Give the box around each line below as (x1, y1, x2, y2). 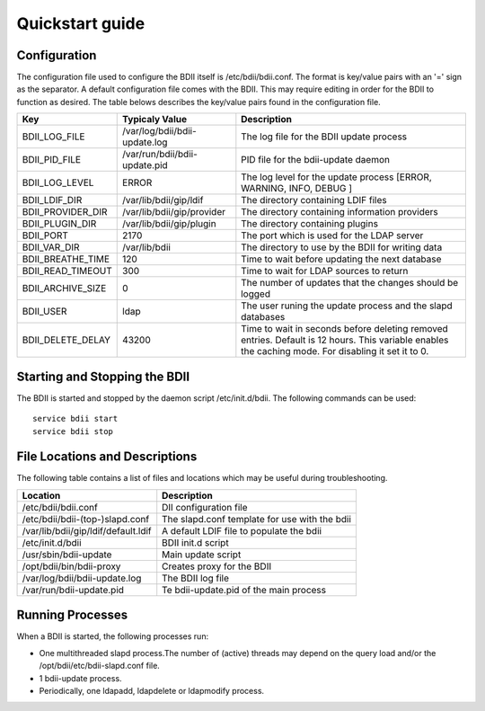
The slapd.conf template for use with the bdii (162, 512, 352, 525)
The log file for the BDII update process (241, 130, 408, 143)
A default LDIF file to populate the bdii (162, 524, 322, 537)
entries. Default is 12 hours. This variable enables (241, 333, 449, 346)
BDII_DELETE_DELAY (22, 333, 111, 346)
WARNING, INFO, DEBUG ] (241, 182, 353, 195)
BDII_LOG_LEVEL (22, 176, 94, 189)
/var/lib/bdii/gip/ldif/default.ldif (22, 524, 152, 537)
